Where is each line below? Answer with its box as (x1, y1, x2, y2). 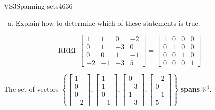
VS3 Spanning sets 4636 (4, 1, 73, 11)
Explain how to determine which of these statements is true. (15, 17, 200, 28)
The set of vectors (4, 84, 59, 94)
